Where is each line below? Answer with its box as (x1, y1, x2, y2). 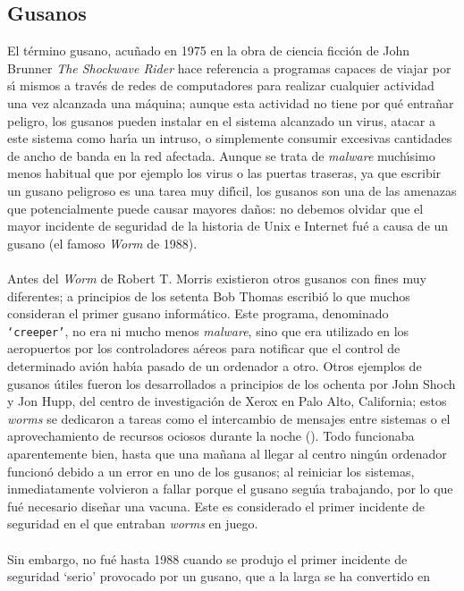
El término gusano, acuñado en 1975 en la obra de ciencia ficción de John (7, 41, 410, 60)
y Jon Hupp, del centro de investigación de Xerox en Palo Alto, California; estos (7, 392, 447, 410)
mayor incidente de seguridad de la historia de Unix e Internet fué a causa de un (7, 216, 449, 235)
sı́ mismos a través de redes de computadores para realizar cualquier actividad (7, 76, 434, 95)
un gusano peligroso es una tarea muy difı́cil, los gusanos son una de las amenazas (7, 181, 457, 199)
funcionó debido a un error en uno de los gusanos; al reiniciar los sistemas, (7, 461, 415, 480)
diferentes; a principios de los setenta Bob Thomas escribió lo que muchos (7, 286, 410, 305)
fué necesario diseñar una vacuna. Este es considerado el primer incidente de (7, 496, 426, 515)
